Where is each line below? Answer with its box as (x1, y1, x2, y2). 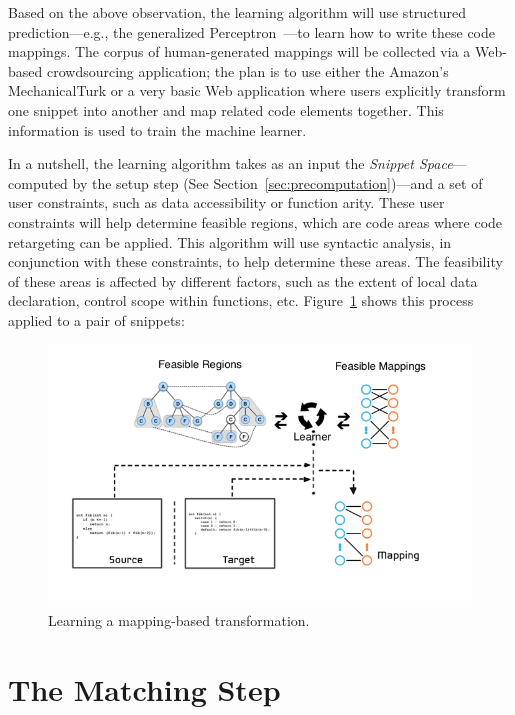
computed (8, 172, 68, 193)
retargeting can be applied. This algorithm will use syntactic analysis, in (8, 231, 452, 252)
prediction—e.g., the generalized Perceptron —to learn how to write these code (8, 21, 495, 42)
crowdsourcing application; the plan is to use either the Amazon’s (46, 60, 449, 81)
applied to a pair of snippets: (8, 309, 185, 330)
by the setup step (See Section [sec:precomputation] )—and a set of (72, 172, 483, 193)
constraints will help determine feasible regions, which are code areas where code (8, 211, 503, 232)
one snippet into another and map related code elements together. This (8, 99, 444, 120)
